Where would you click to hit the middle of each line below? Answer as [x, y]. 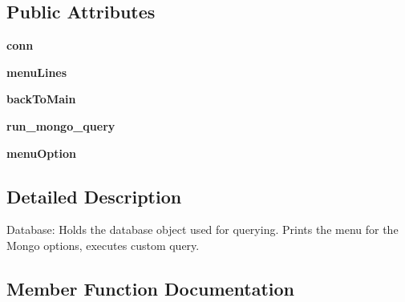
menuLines [37, 72]
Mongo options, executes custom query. [103, 245]
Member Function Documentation [151, 288]
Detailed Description [94, 196]
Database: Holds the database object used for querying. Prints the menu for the [202, 230]
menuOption [41, 153]
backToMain [41, 99]
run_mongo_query [61, 125]
